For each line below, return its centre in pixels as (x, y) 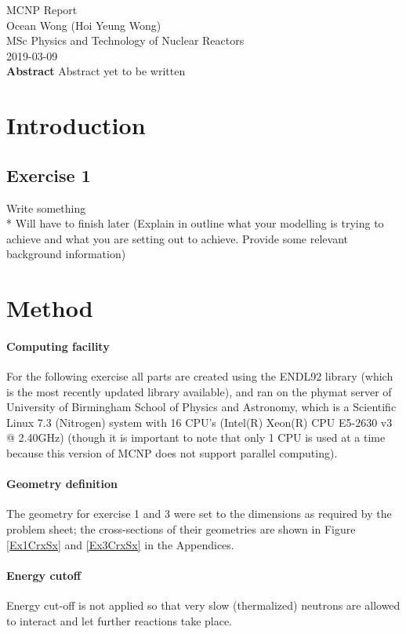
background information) (66, 254)
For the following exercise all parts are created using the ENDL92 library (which (200, 376)
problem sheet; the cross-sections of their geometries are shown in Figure (181, 529)
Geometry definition (62, 484)
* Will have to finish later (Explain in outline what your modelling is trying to (195, 223)
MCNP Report (42, 9)
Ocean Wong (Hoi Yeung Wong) (84, 25)
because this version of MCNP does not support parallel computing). (172, 453)
